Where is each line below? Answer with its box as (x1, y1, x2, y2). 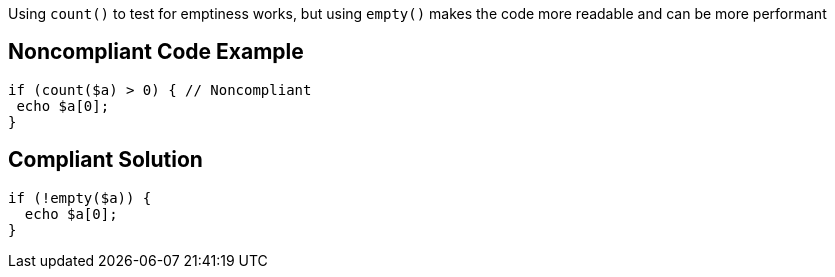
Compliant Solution (8, 147, 203, 173)
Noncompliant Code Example (8, 39, 304, 65)
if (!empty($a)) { (8, 189, 152, 206)
